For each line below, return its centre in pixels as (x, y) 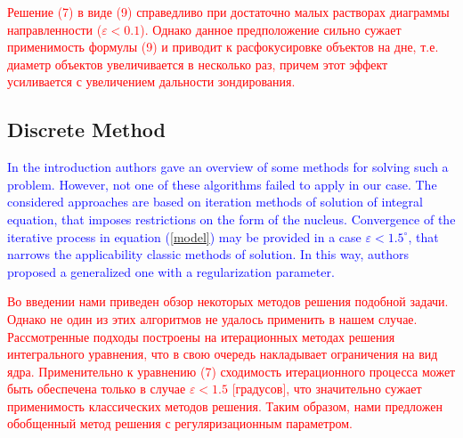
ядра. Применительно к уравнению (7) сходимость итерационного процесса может (231, 371)
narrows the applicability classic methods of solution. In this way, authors (208, 254)
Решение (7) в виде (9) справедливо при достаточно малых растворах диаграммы (228, 12)
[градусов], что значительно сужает (327, 389)
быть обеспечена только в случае (97, 389)
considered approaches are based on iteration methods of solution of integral (215, 202)
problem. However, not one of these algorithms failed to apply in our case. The (222, 184)
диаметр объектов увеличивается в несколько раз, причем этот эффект (198, 64)
